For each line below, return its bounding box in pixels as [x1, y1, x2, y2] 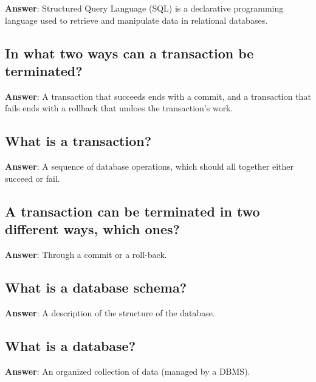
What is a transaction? [5, 131, 152, 150]
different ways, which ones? [5, 220, 180, 238]
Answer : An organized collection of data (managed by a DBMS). [5, 364, 250, 377]
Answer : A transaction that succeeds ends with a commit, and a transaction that [5, 89, 311, 102]
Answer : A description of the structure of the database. [5, 306, 215, 319]
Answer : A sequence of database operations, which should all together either [5, 160, 294, 173]
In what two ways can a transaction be [5, 43, 254, 62]
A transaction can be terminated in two [5, 201, 260, 220]
